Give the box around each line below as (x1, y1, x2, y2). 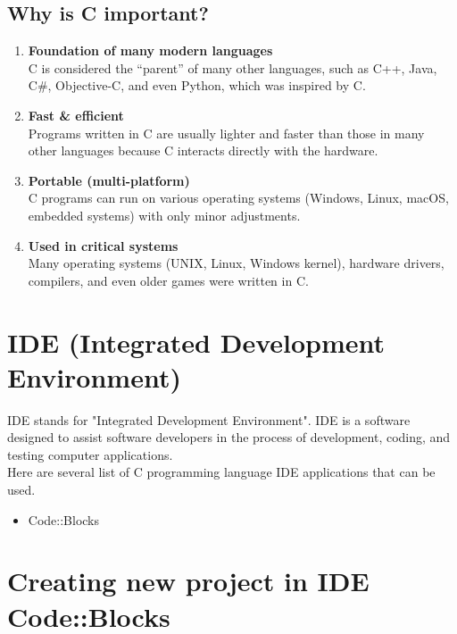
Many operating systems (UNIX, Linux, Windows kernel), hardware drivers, (28, 254, 445, 272)
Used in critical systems (28, 236, 179, 254)
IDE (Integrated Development (7, 323, 386, 360)
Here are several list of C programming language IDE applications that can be (7, 463, 436, 481)
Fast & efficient (28, 105, 124, 124)
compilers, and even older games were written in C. (28, 271, 309, 289)
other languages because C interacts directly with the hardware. (28, 141, 378, 160)
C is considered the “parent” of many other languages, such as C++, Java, (28, 58, 437, 77)
